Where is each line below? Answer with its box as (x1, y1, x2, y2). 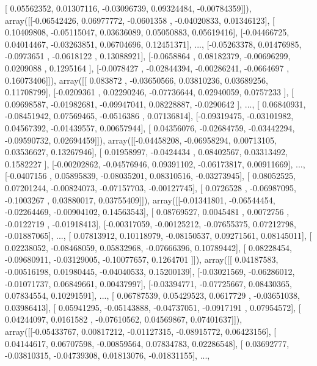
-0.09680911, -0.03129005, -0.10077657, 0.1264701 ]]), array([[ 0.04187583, (5, 253, 279, 266)
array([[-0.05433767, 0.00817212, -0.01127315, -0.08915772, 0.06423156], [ (5, 325, 277, 338)
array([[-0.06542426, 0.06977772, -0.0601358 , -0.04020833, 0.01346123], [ (5, 13, 275, 26)
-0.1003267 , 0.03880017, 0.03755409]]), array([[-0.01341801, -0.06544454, (5, 193, 275, 206)
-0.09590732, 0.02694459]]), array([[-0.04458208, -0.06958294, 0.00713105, (5, 133, 277, 146)
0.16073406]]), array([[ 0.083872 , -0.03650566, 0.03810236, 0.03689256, (5, 73, 268, 86)
